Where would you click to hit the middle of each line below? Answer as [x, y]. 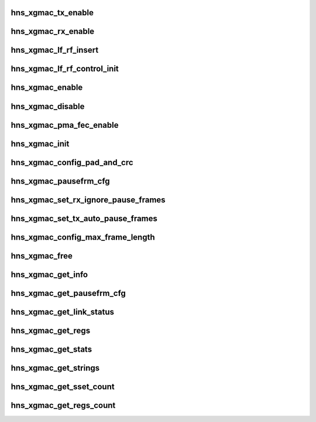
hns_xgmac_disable [48, 106]
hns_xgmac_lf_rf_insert [55, 50]
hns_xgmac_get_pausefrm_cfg [68, 293]
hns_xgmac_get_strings [55, 368]
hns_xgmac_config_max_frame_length [83, 237]
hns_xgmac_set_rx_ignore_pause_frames [88, 200]
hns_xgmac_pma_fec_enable [65, 125]
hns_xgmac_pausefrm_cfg [61, 181]
